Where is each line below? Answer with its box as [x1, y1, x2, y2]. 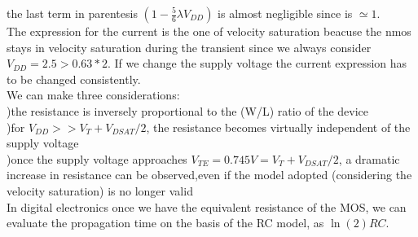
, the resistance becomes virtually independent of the [146, 118, 411, 135]
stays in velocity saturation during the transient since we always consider [7, 38, 372, 55]
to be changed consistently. [7, 70, 141, 87]
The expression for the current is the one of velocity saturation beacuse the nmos [7, 23, 411, 39]
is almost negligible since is [218, 5, 353, 21]
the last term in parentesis [7, 5, 138, 21]
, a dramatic [338, 150, 400, 167]
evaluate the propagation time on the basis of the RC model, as [7, 214, 324, 231]
